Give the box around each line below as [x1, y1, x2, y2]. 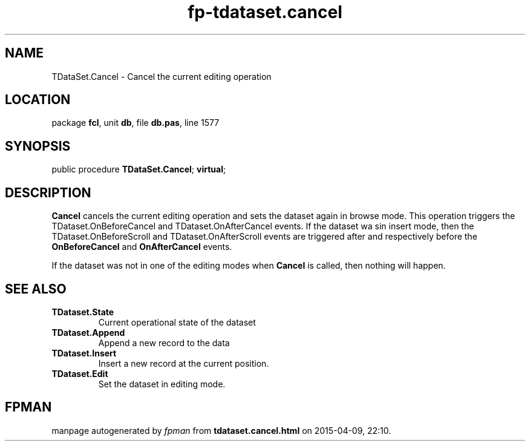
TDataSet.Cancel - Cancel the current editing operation [51, 71, 272, 82]
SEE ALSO [5, 281, 67, 297]
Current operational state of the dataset [98, 316, 256, 327]
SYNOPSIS [5, 138, 71, 154]
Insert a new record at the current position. [98, 358, 269, 369]
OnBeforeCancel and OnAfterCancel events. [51, 241, 232, 252]
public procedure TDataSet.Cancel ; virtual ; [51, 164, 226, 175]
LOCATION [5, 92, 71, 108]
